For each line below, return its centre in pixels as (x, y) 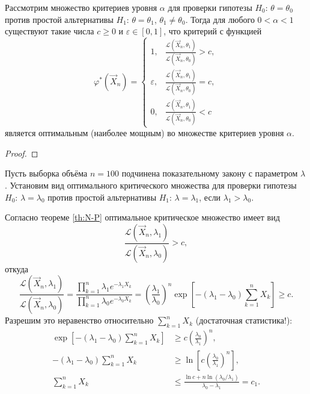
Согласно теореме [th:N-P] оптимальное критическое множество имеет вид (142, 217)
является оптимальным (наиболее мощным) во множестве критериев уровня (144, 133)
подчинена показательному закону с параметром (210, 173)
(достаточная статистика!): (244, 320)
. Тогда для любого (220, 19)
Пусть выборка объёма (46, 173)
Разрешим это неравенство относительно (79, 320)
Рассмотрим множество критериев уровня (81, 7)
